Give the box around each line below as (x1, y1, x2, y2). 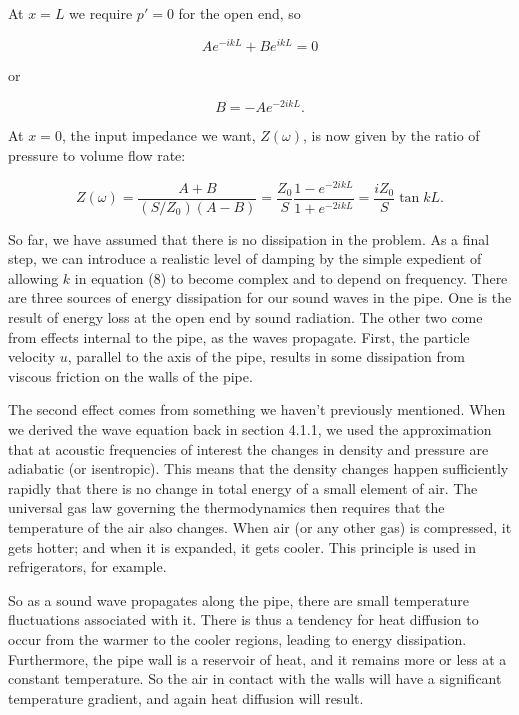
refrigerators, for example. (8, 556, 167, 577)
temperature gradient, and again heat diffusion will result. (8, 687, 364, 708)
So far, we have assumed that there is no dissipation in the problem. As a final (8, 228, 490, 249)
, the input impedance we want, (61, 125, 256, 146)
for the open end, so (178, 3, 301, 23)
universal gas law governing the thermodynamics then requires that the (8, 497, 445, 518)
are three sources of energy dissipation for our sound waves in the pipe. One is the (8, 287, 512, 308)
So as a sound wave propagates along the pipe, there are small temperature (8, 589, 469, 610)
